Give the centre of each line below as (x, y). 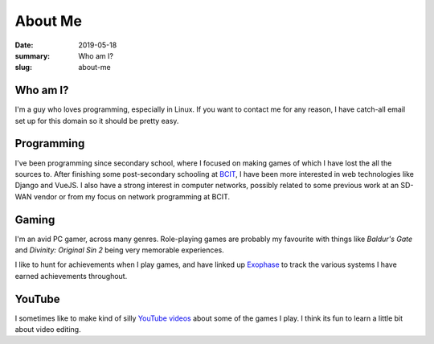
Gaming (35, 220)
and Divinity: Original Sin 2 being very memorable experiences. (119, 250)
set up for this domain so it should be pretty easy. (97, 121)
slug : (23, 68)
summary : (33, 55)
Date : (24, 45)
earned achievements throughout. (71, 276)
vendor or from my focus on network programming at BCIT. (132, 196)
